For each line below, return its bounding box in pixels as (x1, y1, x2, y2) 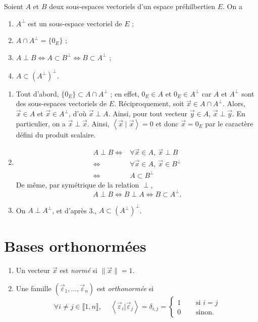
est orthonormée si (96, 283, 154, 293)
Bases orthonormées (4, 236, 146, 256)
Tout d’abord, (16, 88, 59, 99)
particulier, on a (16, 118, 66, 128)
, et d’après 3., (52, 205, 97, 215)
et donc (156, 118, 179, 128)
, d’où (68, 108, 86, 119)
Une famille (16, 283, 51, 293)
